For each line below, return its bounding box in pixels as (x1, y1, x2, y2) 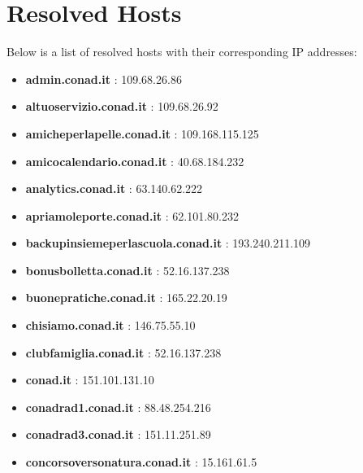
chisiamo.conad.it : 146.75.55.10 (25, 317, 196, 334)
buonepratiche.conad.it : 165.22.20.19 (25, 289, 227, 306)
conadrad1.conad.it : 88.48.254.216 (25, 398, 211, 415)
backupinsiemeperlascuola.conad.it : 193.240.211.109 (25, 234, 311, 252)
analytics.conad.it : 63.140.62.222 (25, 180, 203, 197)
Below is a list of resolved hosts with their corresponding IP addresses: (6, 43, 357, 60)
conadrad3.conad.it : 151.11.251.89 (25, 426, 211, 443)
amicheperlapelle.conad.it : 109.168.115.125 (25, 125, 259, 142)
